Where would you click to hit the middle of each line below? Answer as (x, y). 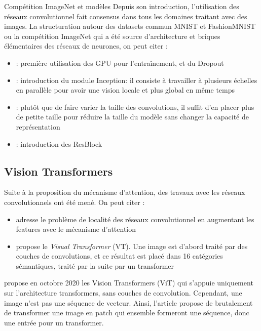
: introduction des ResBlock (59, 143)
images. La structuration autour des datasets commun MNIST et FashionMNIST (130, 26)
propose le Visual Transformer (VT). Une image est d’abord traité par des (132, 246)
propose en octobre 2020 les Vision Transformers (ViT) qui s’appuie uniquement (129, 283)
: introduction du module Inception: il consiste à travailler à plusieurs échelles (137, 80)
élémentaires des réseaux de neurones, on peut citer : (86, 46)
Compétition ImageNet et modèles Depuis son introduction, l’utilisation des (122, 6)
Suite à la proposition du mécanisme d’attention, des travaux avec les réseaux (125, 192)
